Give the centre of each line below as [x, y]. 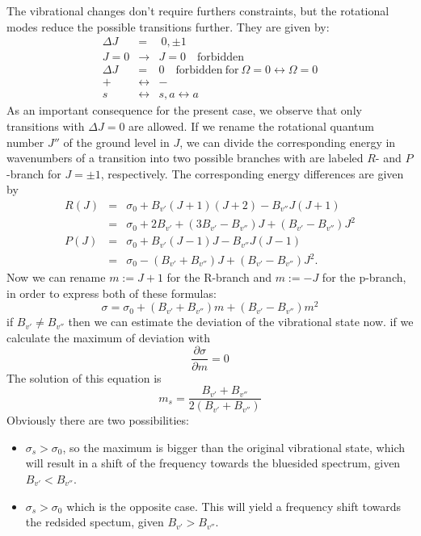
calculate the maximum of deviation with [108, 337]
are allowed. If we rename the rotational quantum [251, 126]
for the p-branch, [364, 277]
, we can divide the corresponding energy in [288, 142]
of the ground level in [116, 142]
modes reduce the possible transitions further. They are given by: [168, 26]
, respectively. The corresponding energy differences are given [252, 173]
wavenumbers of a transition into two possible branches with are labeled [185, 158]
